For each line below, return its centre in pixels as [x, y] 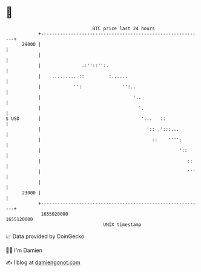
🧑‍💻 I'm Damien [24, 250]
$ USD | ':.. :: [86, 118]
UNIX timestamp [122, 224]
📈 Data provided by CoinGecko [45, 236]
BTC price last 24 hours [124, 28]
